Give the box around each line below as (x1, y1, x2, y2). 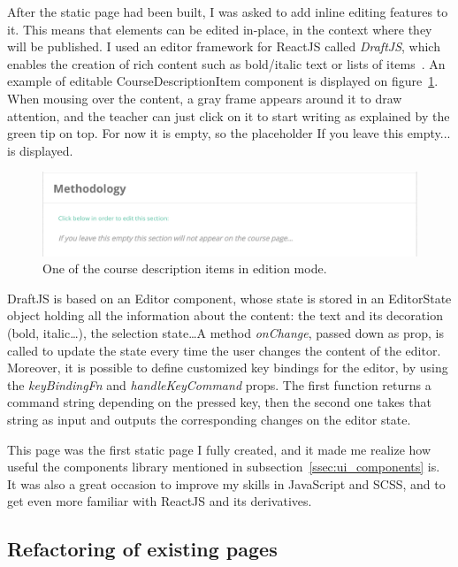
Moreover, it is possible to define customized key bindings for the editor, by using (7, 358, 448, 377)
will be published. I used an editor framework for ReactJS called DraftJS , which (7, 37, 440, 56)
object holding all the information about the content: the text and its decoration (7, 306, 443, 325)
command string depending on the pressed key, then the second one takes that (7, 393, 431, 411)
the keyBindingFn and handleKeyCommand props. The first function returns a (7, 375, 431, 394)
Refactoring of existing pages (7, 535, 278, 563)
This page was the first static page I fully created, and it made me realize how (7, 440, 431, 458)
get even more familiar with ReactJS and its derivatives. (7, 492, 312, 510)
